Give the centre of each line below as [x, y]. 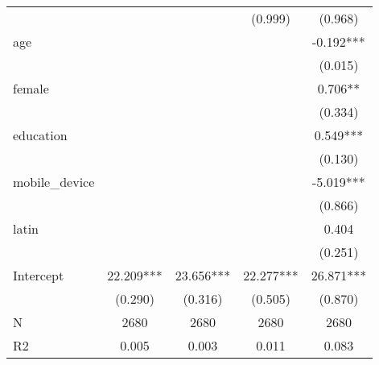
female [31, 88]
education [40, 135]
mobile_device [54, 182]
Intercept [39, 275]
